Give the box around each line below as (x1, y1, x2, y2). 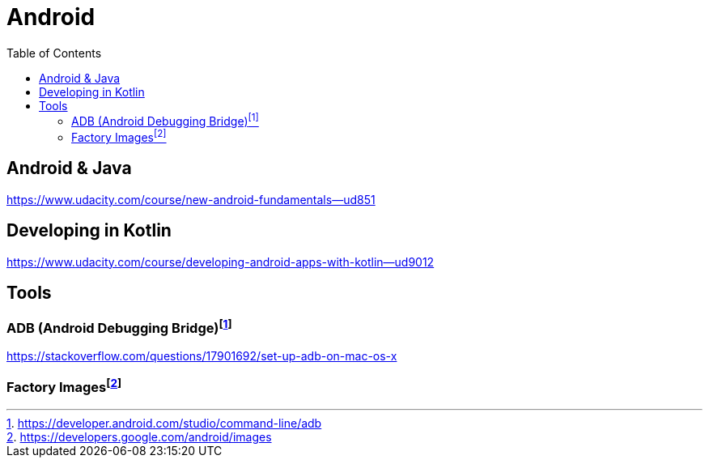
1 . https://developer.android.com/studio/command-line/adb (6, 415, 322, 430)
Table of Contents (6, 45, 102, 60)
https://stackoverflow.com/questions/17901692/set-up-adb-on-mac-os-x (6, 349, 397, 364)
